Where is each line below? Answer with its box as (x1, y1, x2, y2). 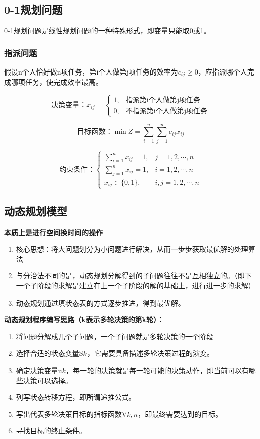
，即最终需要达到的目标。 (138, 408, 223, 419)
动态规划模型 (4, 203, 67, 218)
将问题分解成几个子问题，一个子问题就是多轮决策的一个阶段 (16, 331, 213, 341)
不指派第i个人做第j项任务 (125, 108, 208, 115)
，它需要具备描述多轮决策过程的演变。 (86, 348, 214, 358)
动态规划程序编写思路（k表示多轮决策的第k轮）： (4, 314, 164, 325)
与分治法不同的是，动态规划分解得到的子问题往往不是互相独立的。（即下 (16, 270, 252, 281)
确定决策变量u (16, 364, 62, 375)
